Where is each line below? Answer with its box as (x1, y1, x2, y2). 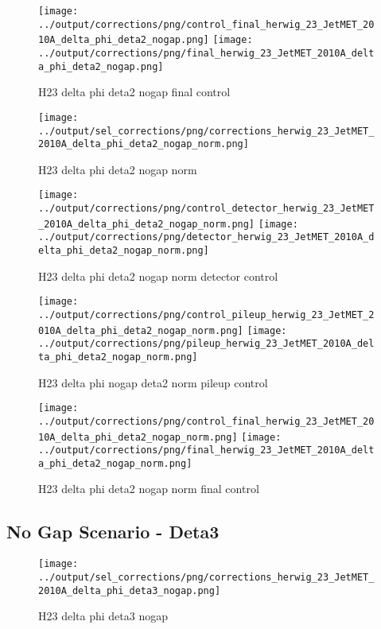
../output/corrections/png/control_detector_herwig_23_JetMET (38, 203, 375, 215)
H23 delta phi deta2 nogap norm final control (38, 480, 259, 497)
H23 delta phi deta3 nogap (38, 608, 168, 624)
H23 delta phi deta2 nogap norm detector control (38, 267, 278, 284)
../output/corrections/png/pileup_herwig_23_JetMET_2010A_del (38, 338, 375, 350)
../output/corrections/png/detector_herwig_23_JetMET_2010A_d (38, 231, 375, 243)
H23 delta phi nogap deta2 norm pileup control (38, 374, 268, 390)
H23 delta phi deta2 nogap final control (38, 83, 231, 100)
